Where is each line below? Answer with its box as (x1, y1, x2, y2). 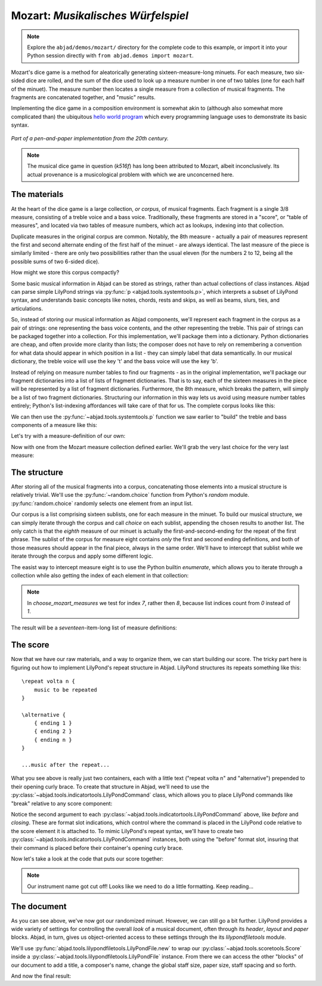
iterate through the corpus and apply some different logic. (11, 552, 153, 560)
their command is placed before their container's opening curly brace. (11, 844, 184, 851)
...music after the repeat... (21, 761, 110, 769)
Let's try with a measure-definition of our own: (11, 432, 126, 440)
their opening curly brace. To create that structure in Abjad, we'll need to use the (11, 783, 210, 790)
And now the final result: (11, 972, 72, 979)
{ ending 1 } (33, 720, 72, 727)
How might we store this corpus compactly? (11, 269, 119, 276)
